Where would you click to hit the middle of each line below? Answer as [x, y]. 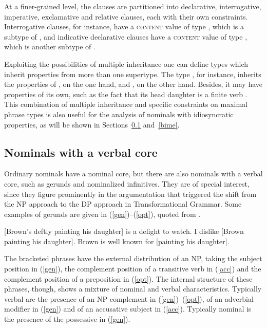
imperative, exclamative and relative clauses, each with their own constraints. [126, 16]
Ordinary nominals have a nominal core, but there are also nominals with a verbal [133, 174]
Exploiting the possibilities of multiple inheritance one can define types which [126, 63]
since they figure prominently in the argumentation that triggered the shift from [130, 194]
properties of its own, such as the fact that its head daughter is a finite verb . [126, 94]
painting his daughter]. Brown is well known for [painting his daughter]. [117, 241]
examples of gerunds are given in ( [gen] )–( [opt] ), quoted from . [102, 214]
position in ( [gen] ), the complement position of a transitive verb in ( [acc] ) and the [133, 269]
